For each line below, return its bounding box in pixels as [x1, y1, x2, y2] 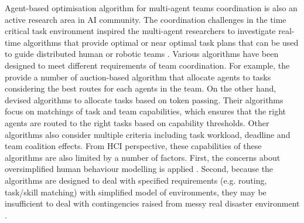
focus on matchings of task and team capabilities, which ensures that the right [5, 105, 286, 117]
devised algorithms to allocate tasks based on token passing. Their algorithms [5, 93, 283, 106]
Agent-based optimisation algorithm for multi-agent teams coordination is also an [5, 2, 298, 13]
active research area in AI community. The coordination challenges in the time [5, 13, 286, 25]
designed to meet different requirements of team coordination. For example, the [5, 59, 290, 71]
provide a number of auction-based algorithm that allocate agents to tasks [5, 70, 271, 83]
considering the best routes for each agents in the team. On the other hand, [5, 82, 276, 94]
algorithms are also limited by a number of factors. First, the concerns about [5, 151, 281, 163]
